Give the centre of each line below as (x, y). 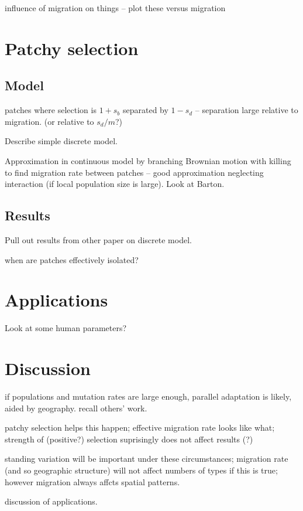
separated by (145, 110)
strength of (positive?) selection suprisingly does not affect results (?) (129, 439)
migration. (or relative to (49, 121)
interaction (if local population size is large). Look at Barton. (115, 184)
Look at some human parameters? (66, 328)
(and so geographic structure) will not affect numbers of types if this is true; (141, 470)
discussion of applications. (51, 501)
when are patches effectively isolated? (72, 259)
